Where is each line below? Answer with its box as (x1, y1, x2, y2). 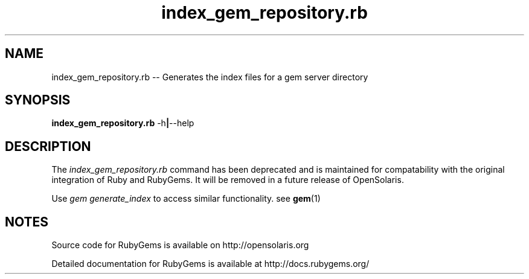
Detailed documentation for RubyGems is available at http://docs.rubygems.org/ (51, 258, 370, 269)
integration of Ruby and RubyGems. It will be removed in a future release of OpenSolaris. (51, 175, 404, 185)
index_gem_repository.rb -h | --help (51, 118, 194, 129)
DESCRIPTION (5, 138, 91, 154)
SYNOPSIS (5, 92, 71, 108)
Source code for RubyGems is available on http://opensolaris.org (51, 240, 309, 251)
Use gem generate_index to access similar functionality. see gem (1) (51, 193, 321, 204)
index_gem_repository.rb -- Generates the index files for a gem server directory (51, 71, 368, 82)
